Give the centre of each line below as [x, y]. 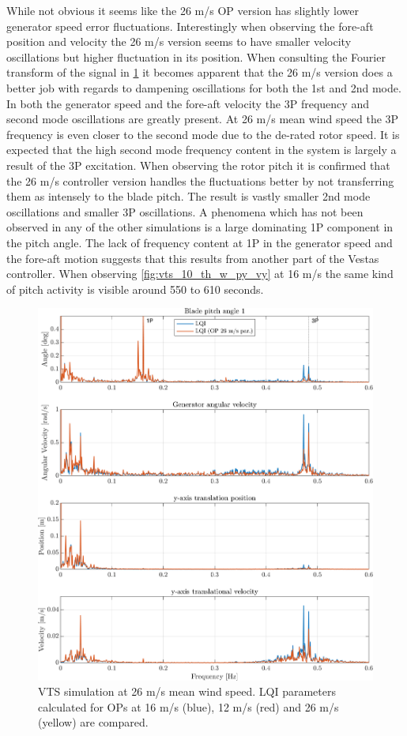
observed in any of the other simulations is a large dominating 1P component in [200, 227]
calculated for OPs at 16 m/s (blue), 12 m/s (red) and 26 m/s [188, 706]
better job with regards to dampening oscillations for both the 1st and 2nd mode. [204, 87]
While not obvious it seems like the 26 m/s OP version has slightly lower [183, 10]
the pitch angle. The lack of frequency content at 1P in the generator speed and [200, 242]
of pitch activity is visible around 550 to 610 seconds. [135, 289]
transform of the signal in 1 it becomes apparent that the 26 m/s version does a [200, 72]
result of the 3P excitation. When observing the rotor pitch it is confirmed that [198, 165]
